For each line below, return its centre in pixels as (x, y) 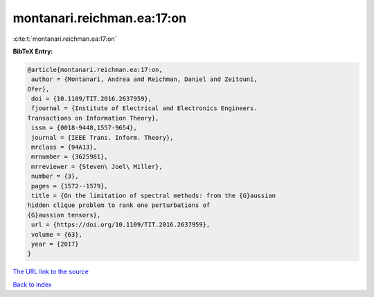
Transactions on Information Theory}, (93, 118)
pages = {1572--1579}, (70, 186)
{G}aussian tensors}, (64, 215)
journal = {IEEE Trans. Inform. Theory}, (103, 137)
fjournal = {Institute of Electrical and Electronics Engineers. (144, 108)
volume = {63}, (57, 234)
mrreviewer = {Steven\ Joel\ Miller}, (97, 166)
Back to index (32, 285)
